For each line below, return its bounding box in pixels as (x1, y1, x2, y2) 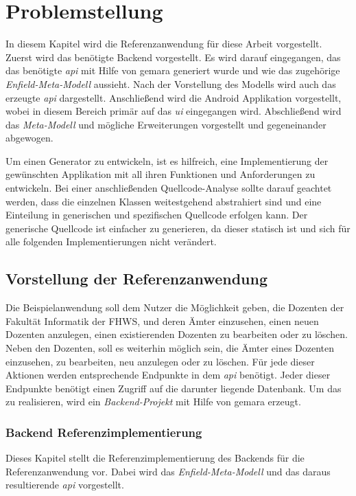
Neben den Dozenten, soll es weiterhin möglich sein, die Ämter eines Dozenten (5, 341, 335, 355)
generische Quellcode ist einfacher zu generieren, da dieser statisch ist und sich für (5, 221, 351, 235)
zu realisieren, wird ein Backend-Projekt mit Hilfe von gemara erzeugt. (5, 394, 301, 409)
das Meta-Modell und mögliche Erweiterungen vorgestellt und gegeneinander (5, 117, 327, 131)
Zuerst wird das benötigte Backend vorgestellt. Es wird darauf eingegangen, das (5, 49, 341, 64)
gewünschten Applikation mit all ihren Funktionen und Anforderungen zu (5, 167, 316, 181)
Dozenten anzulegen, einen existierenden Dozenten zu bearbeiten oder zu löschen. (5, 327, 348, 341)
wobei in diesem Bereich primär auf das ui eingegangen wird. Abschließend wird (5, 104, 342, 118)
